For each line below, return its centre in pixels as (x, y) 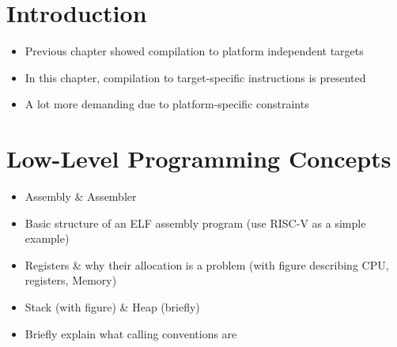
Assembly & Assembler (81, 196)
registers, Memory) (71, 280)
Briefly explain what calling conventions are (131, 333)
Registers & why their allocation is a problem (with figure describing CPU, (207, 264)
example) (47, 238)
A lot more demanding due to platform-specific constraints (167, 104)
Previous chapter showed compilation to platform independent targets (194, 51)
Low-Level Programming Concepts (199, 158)
